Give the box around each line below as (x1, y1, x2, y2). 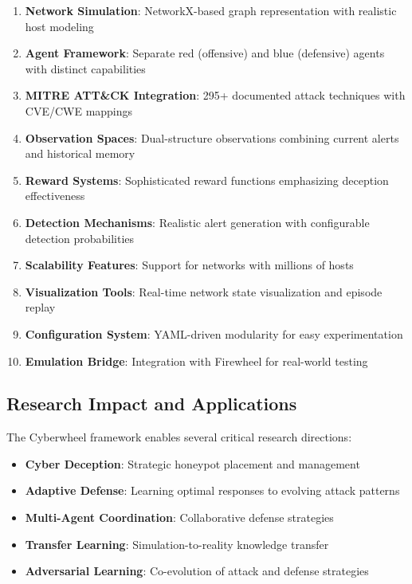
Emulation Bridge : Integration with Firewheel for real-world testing (25, 352, 368, 369)
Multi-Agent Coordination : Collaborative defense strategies (25, 509, 334, 526)
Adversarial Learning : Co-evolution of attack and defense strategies (25, 562, 369, 579)
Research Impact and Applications (6, 391, 297, 416)
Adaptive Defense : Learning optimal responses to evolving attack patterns (25, 482, 400, 499)
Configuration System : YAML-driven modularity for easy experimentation (25, 325, 403, 342)
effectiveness (25, 187, 85, 204)
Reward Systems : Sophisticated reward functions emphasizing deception (25, 171, 389, 188)
